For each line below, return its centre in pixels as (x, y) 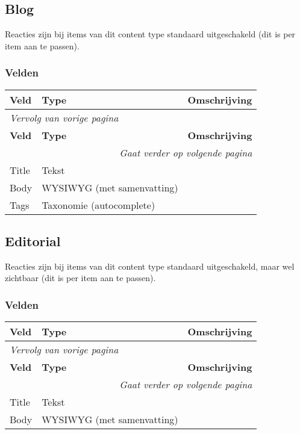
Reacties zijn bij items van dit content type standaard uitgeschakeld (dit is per (150, 34)
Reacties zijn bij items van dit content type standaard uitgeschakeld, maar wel (150, 266)
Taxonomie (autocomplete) (98, 205)
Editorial (33, 241)
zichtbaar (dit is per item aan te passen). (80, 278)
